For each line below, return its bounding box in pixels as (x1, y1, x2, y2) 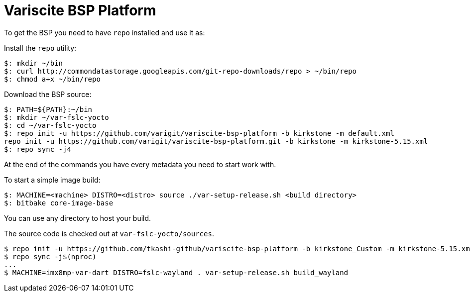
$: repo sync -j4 (4, 145, 71, 153)
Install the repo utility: (4, 43, 77, 52)
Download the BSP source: (4, 90, 92, 99)
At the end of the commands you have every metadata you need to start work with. (4, 160, 276, 169)
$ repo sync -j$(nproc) (4, 252, 97, 261)
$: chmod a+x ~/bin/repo (4, 75, 101, 83)
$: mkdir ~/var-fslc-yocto (4, 113, 109, 121)
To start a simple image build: (4, 175, 101, 184)
